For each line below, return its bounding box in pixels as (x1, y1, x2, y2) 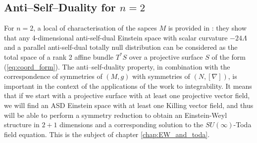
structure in (4, 119, 40, 130)
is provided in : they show (168, 23, 247, 33)
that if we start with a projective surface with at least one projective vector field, (4, 90, 250, 101)
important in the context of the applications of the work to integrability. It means (4, 80, 252, 91)
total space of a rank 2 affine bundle (4, 51, 114, 62)
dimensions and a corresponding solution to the (59, 119, 204, 130)
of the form (211, 51, 246, 62)
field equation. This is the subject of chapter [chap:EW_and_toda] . (4, 129, 210, 139)
